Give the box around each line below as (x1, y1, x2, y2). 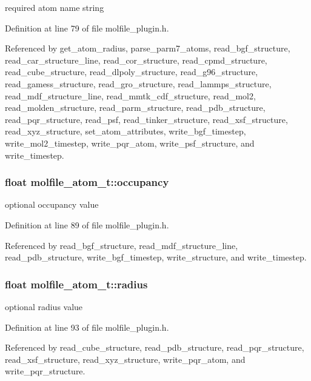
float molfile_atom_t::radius (5, 276, 148, 291)
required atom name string (5, 1, 104, 13)
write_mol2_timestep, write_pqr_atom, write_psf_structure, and (5, 136, 255, 149)
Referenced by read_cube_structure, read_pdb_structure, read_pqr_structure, (5, 341, 304, 354)
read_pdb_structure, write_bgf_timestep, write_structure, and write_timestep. (5, 251, 307, 263)
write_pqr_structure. (5, 365, 85, 377)
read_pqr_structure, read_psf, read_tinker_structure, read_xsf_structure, (5, 113, 288, 125)
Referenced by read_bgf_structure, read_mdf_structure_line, (5, 239, 238, 251)
